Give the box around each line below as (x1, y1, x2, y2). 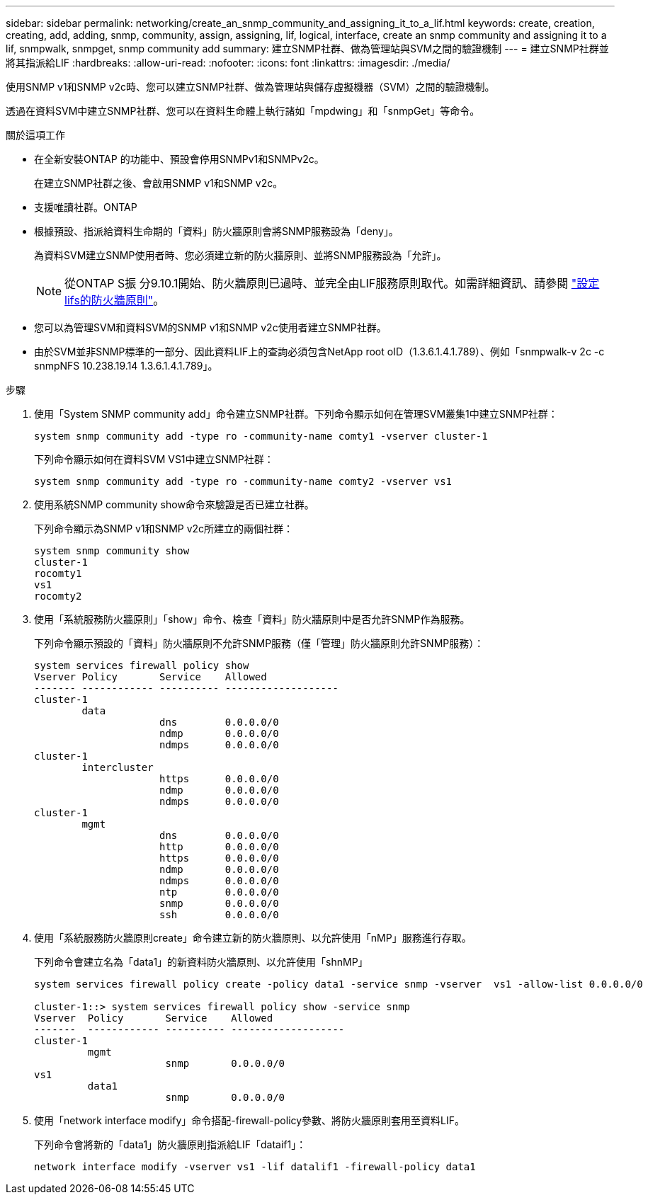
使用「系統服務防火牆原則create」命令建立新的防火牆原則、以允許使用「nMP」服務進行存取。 (34, 932, 472, 944)
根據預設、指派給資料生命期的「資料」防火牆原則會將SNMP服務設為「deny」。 (34, 225, 399, 237)
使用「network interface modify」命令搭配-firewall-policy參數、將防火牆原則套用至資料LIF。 (34, 1114, 465, 1126)
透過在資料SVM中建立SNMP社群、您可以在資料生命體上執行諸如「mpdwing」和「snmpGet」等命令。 (6, 105, 480, 117)
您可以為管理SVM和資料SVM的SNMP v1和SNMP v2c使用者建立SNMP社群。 (34, 321, 387, 333)
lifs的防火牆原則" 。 (64, 293, 165, 307)
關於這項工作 (6, 129, 65, 141)
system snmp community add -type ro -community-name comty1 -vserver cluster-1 (34, 430, 488, 442)
